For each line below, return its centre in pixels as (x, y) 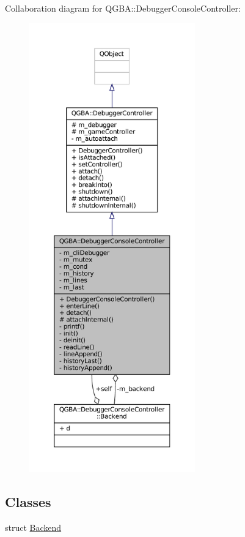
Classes (28, 501)
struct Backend (33, 527)
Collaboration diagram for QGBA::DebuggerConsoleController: (123, 8)
